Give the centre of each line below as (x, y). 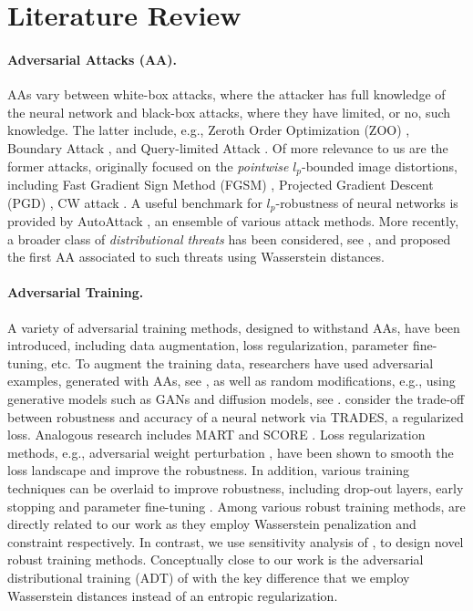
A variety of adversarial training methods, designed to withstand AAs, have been (234, 327)
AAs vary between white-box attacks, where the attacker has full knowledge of (226, 94)
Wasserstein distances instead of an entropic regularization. (173, 595)
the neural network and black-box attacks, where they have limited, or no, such (229, 112)
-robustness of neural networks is (367, 202)
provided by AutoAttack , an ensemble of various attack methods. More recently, (233, 221)
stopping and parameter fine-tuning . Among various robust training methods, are (236, 506)
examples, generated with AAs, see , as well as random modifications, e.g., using (231, 381)
